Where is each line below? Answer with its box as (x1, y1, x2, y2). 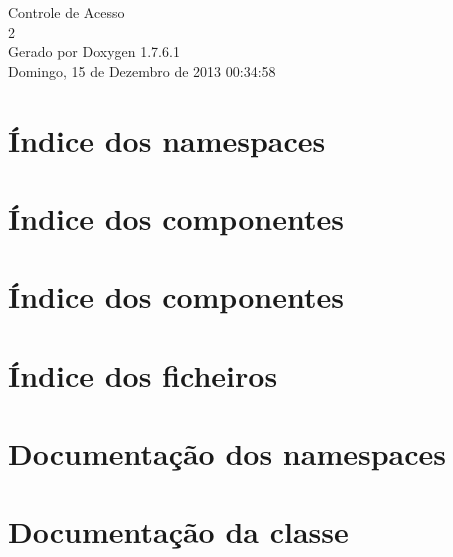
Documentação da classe (8, 511, 349, 552)
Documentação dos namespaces (8, 433, 447, 474)
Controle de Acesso (8, 2, 125, 22)
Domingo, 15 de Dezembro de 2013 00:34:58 (8, 60, 276, 81)
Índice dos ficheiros (8, 354, 278, 395)
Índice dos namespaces (8, 119, 326, 160)
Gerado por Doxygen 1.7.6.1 (8, 41, 180, 62)
